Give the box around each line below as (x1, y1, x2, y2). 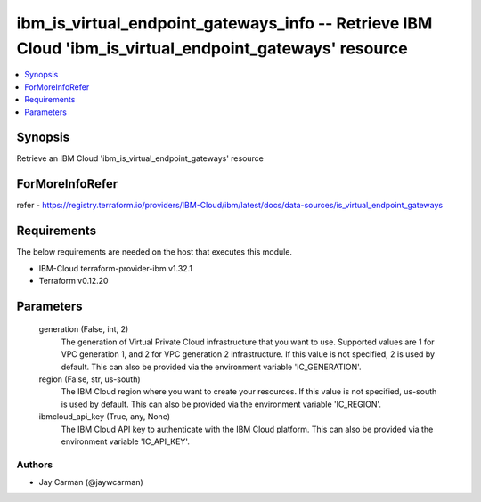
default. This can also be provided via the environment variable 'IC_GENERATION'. (61, 361, 362, 372)
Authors (16, 458, 53, 471)
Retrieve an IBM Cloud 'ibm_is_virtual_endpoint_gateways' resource (16, 153, 265, 164)
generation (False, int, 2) (38, 324, 129, 335)
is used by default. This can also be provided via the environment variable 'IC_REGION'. (61, 399, 382, 409)
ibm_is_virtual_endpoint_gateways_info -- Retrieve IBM (16, 13, 433, 33)
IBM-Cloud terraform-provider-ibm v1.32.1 (38, 263, 193, 273)
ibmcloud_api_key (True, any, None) (38, 411, 171, 422)
